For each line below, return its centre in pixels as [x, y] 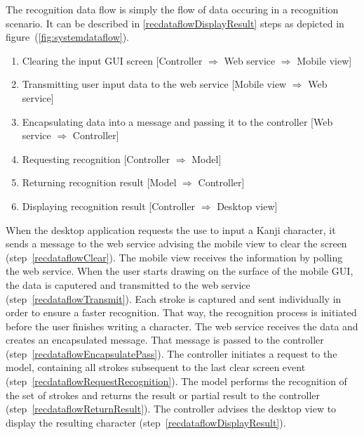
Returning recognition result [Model [99, 182]
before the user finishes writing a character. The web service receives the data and [182, 326]
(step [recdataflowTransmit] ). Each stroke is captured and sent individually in [174, 298]
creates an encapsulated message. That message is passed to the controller [165, 340]
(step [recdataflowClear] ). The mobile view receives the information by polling [174, 257]
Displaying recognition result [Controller [109, 206]
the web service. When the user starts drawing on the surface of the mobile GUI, [180, 271]
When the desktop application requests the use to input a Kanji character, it [171, 229]
